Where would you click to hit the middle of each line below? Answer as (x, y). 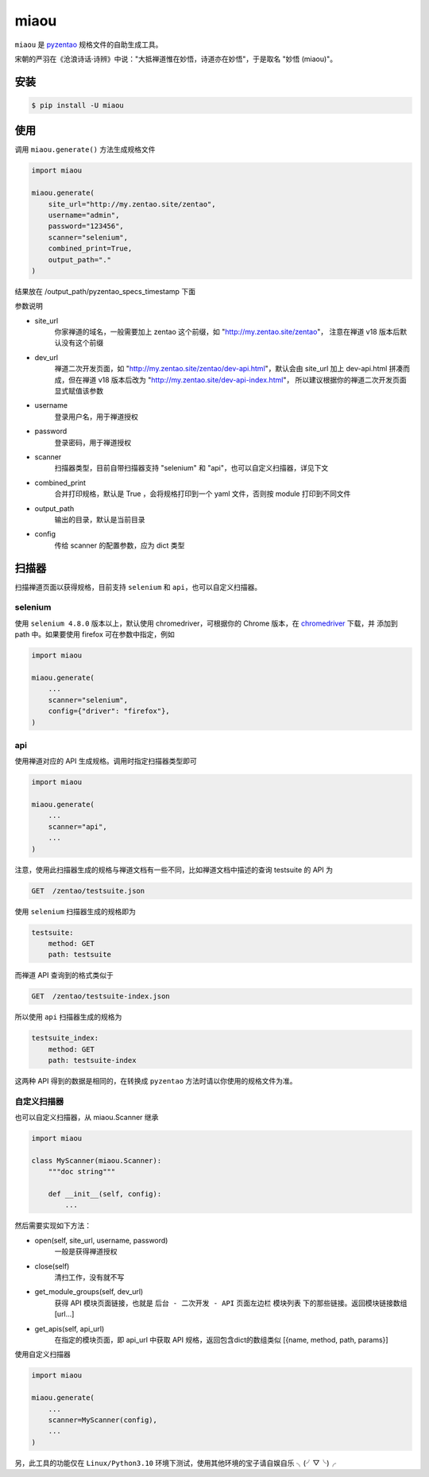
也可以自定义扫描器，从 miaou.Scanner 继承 (87, 1118)
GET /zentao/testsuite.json (88, 891)
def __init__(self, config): (105, 1194)
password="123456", (86, 226)
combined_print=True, (90, 249)
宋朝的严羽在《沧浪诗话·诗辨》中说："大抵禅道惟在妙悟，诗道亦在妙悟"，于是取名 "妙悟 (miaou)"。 (176, 59)
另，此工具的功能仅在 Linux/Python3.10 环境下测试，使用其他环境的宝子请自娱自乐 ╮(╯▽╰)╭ (176, 1463)
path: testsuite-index (92, 1060)
